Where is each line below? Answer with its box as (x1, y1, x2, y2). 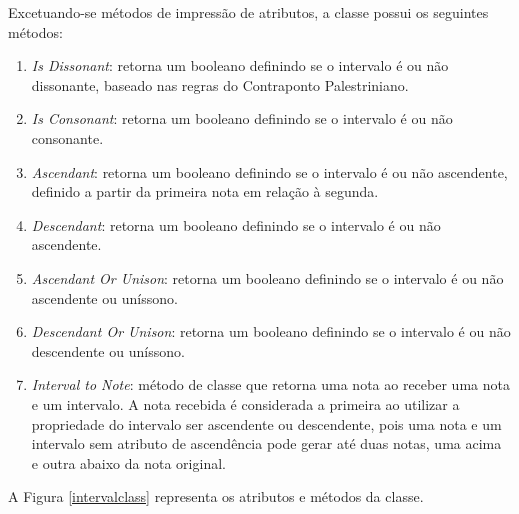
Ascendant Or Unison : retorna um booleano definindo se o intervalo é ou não (31, 267, 504, 288)
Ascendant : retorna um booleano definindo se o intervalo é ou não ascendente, (31, 161, 508, 182)
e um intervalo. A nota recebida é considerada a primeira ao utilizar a (31, 393, 460, 414)
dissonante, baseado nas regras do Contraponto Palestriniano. (31, 74, 409, 95)
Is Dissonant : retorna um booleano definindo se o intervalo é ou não (31, 55, 449, 76)
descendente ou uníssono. (31, 340, 185, 361)
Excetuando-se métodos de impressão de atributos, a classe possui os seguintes (8, 2, 489, 22)
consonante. (31, 127, 104, 148)
